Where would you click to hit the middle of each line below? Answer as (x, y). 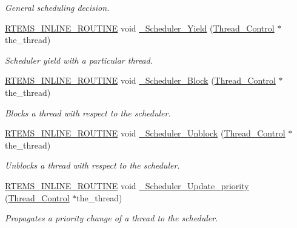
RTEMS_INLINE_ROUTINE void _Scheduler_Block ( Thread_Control (140, 80)
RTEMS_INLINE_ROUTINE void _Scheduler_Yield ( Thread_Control (140, 28)
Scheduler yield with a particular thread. (79, 60)
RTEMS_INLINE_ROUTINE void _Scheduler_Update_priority (127, 185)
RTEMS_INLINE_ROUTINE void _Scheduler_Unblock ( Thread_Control (145, 133)
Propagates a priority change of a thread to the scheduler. (112, 218)
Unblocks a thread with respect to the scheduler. (92, 165)
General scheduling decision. (57, 7)
